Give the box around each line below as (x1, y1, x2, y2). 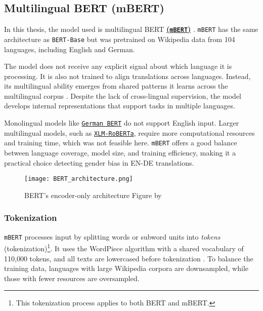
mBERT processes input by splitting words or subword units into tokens (4, 231, 221, 242)
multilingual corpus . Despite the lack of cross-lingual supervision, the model (4, 90, 242, 101)
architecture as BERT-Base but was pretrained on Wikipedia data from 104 (4, 33, 235, 44)
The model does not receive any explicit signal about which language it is (4, 61, 232, 71)
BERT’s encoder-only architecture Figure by (24, 189, 162, 200)
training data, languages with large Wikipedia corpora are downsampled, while (4, 263, 249, 274)
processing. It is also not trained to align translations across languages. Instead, (4, 70, 251, 81)
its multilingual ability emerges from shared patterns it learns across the (4, 81, 228, 91)
